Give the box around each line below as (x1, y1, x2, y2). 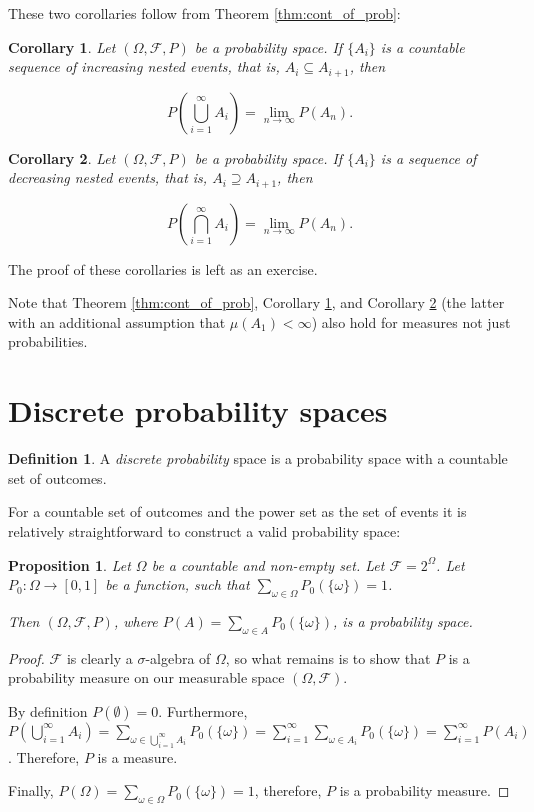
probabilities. (8, 331, 88, 352)
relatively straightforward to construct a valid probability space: (8, 520, 401, 541)
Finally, (8, 780, 54, 801)
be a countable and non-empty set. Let (151, 554, 385, 575)
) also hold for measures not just (311, 311, 511, 332)
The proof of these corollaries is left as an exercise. (8, 258, 318, 279)
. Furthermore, (158, 700, 248, 721)
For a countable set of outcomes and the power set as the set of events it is (8, 501, 467, 522)
